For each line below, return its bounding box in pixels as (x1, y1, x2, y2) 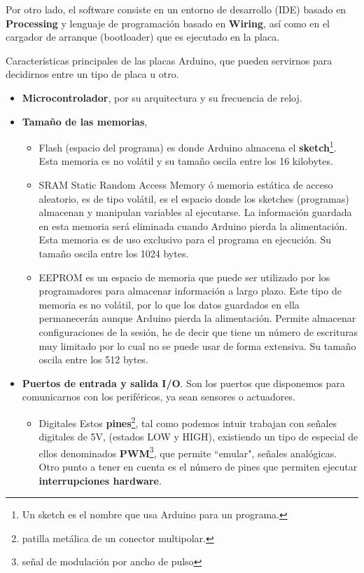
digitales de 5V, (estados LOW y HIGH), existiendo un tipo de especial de (38, 429, 358, 444)
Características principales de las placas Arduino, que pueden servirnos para (6, 53, 332, 67)
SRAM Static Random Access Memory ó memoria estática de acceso (38, 177, 333, 191)
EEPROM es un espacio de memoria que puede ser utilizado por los (38, 269, 330, 284)
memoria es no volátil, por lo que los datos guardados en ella (38, 297, 300, 311)
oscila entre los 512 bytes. (38, 352, 148, 367)
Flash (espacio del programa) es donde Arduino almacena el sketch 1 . (38, 138, 337, 154)
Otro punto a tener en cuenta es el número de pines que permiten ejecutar (38, 459, 358, 473)
